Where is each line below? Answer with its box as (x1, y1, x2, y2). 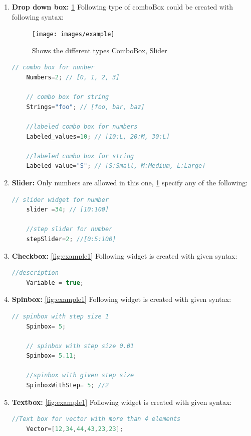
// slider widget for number (12, 196, 109, 203)
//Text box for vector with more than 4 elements (12, 415, 181, 423)
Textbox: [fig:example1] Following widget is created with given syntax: (12, 396, 232, 407)
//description (12, 269, 59, 277)
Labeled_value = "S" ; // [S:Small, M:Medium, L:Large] (26, 162, 206, 170)
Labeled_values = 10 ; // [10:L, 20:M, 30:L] (26, 133, 170, 140)
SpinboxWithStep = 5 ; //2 (26, 382, 109, 389)
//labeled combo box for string (26, 152, 134, 160)
